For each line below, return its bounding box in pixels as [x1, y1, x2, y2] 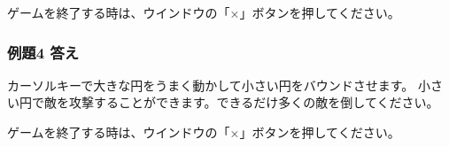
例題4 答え [7, 41, 80, 63]
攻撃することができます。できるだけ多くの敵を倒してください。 [68, 93, 439, 112]
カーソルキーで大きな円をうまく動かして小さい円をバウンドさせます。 [7, 75, 414, 94]
